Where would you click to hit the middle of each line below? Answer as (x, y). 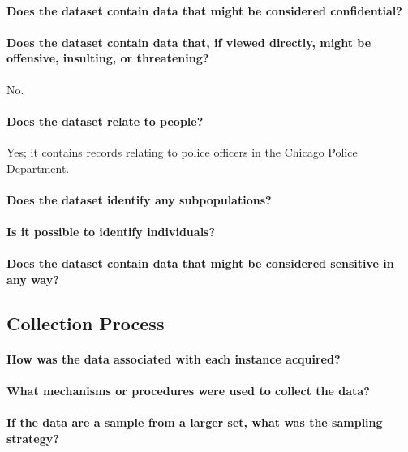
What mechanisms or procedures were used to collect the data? (188, 390)
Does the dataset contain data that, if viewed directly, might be (189, 42)
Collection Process (86, 323)
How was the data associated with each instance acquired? (174, 358)
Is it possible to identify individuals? (111, 231)
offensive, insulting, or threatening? (108, 58)
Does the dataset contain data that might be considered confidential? (204, 10)
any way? (33, 279)
